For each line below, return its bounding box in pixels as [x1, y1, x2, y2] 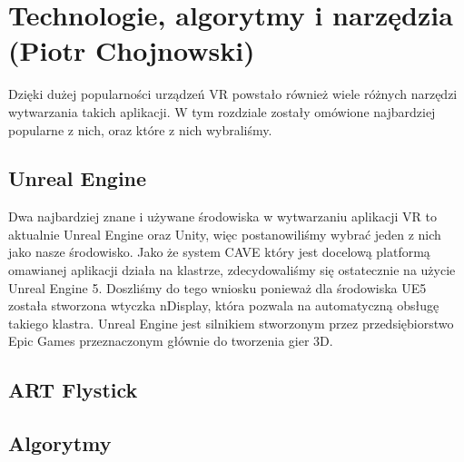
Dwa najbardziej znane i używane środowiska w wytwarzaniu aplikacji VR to [8, 207, 437, 226]
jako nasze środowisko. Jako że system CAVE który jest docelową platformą [8, 242, 430, 261]
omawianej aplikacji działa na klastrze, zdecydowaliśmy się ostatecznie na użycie [8, 260, 456, 280]
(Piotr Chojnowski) [8, 32, 255, 69]
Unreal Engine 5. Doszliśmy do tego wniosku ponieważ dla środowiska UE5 [8, 278, 427, 297]
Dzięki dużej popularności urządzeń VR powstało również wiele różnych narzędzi [8, 84, 458, 103]
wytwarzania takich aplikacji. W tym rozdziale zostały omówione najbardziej [8, 102, 436, 121]
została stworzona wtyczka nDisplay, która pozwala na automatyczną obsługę [8, 296, 439, 315]
